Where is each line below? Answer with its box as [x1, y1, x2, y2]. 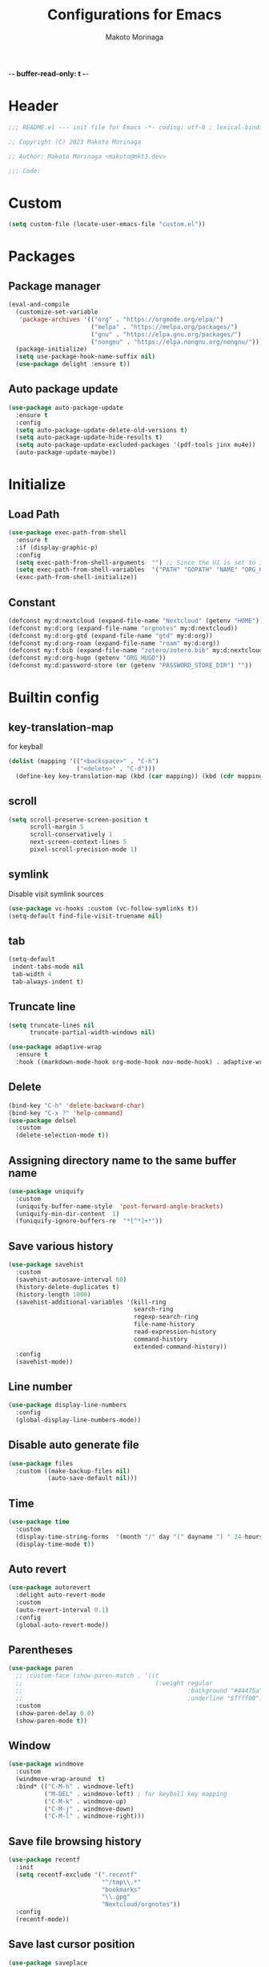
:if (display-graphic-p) [15, 543, 98, 551]
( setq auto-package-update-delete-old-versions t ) [15, 426, 188, 434]
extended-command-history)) [133, 1342, 227, 1351]
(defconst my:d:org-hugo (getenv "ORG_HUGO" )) [8, 654, 167, 663]
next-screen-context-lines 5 [29, 838, 127, 846]
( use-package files [8, 1459, 74, 1467]
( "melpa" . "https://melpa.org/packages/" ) [90, 322, 239, 331]
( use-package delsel [8, 1117, 78, 1125]
